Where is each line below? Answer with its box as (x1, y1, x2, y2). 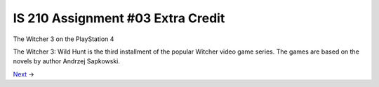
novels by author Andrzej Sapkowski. (13, 57, 121, 65)
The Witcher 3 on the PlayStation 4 (13, 35, 114, 43)
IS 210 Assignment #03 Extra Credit (13, 10, 225, 26)
